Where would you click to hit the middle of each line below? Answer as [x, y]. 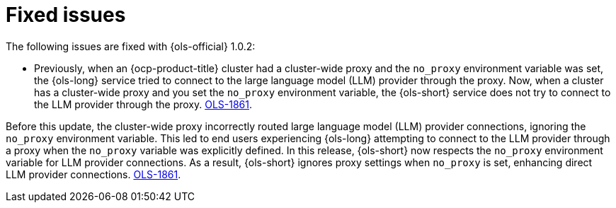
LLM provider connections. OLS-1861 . [93, 174]
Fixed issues [66, 15]
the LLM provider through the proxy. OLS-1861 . [143, 104]
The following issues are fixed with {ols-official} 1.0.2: [131, 46]
